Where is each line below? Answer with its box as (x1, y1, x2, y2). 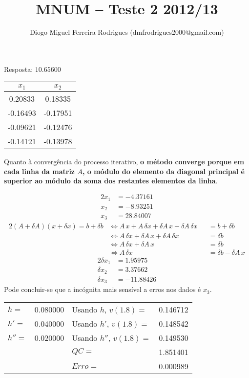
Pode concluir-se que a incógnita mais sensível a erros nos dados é (4, 284, 201, 294)
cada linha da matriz (4, 166, 75, 176)
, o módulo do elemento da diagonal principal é (82, 166, 245, 176)
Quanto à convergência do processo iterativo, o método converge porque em (4, 156, 245, 167)
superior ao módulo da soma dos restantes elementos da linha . (4, 176, 218, 186)
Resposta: (4, 64, 33, 74)
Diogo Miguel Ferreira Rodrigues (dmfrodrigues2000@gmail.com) (30, 27, 224, 37)
